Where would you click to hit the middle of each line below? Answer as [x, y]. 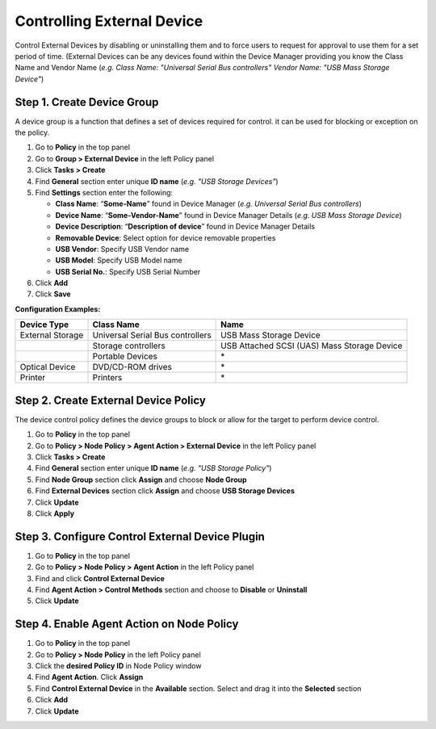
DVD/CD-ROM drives [132, 367]
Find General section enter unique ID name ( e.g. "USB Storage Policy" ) [153, 468]
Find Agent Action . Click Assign [89, 677]
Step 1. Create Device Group [87, 102]
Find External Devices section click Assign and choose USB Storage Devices [165, 491]
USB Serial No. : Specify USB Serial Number [128, 271]
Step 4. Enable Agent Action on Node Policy [127, 624]
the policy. [32, 132]
